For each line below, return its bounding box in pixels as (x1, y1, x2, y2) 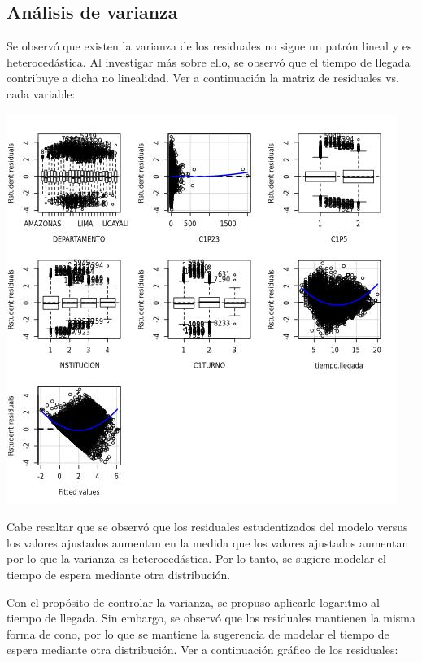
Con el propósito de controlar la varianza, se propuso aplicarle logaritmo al (7, 593, 381, 610)
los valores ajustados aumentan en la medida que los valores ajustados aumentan (7, 534, 409, 551)
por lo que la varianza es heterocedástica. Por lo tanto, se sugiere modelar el (7, 550, 386, 567)
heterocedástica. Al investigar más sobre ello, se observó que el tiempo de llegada (7, 53, 411, 70)
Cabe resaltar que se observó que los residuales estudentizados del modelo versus (7, 518, 408, 535)
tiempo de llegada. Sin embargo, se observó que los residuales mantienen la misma (7, 609, 415, 626)
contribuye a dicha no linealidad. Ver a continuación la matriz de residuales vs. (7, 69, 400, 86)
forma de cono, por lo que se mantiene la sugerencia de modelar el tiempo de (7, 625, 389, 642)
